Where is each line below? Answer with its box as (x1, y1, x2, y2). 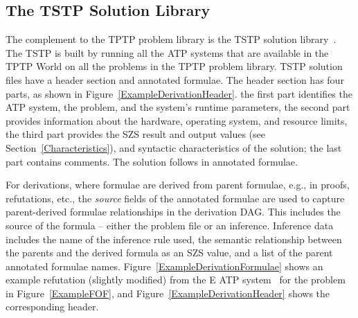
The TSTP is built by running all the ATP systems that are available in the (6, 45, 329, 60)
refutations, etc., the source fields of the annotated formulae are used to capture (6, 191, 345, 205)
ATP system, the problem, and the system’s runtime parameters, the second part (6, 100, 350, 114)
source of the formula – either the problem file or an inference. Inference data (6, 218, 334, 232)
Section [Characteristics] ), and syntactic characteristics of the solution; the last (6, 140, 342, 154)
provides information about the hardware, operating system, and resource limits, (6, 113, 348, 127)
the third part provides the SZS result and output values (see (6, 127, 265, 141)
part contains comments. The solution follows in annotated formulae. (6, 154, 298, 168)
